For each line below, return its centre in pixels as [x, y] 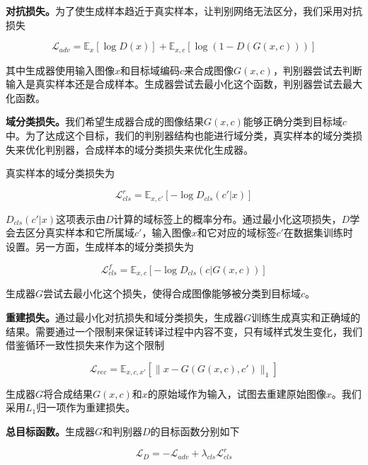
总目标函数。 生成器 [50, 431]
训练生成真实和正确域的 [306, 317]
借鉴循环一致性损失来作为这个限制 [85, 345]
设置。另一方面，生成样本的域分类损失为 [100, 246]
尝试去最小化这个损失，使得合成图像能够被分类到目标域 [172, 293]
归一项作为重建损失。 [86, 407]
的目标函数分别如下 [195, 431]
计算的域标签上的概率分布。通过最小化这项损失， [228, 218]
